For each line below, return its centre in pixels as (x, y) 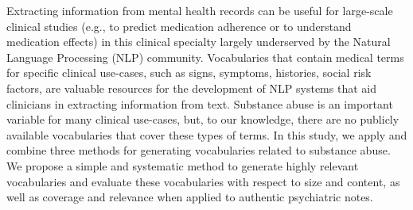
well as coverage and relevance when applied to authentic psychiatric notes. (190, 197)
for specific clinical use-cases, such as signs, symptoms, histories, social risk (189, 73)
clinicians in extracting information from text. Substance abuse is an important (200, 103)
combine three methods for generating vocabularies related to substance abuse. (199, 150)
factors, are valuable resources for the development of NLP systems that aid (191, 88)
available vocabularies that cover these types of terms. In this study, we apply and (207, 134)
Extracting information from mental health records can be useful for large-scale (200, 10)
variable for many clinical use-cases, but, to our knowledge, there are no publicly (203, 119)
